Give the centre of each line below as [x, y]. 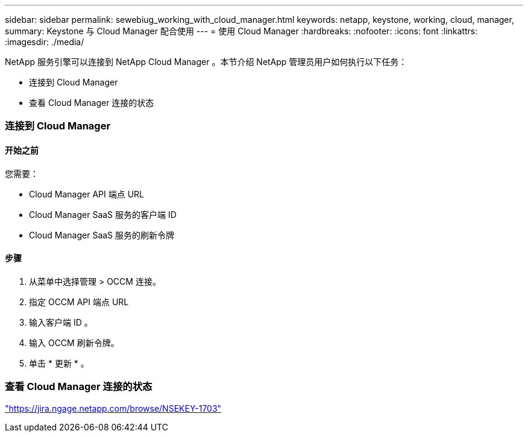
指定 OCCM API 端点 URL [79, 302]
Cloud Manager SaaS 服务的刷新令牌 [102, 235]
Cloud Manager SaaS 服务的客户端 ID [103, 214]
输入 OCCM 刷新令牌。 [74, 342]
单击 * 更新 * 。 [59, 363]
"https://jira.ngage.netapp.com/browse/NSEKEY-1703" [113, 408]
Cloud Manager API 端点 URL [86, 194]
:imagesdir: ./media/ [45, 42]
